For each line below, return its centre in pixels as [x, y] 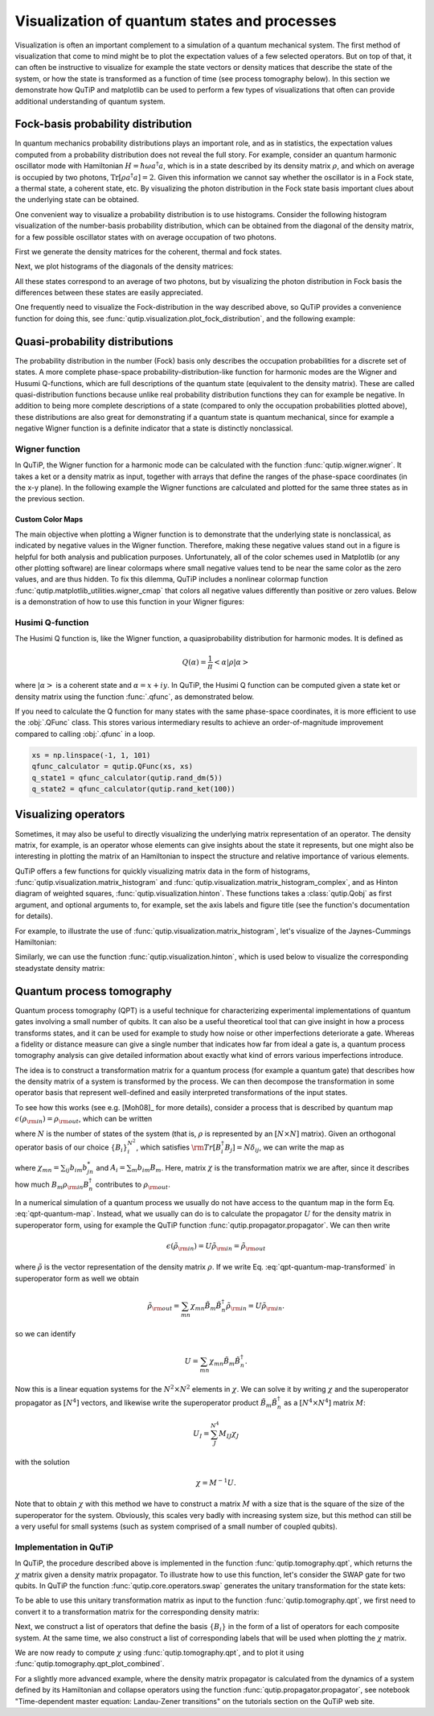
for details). [34, 916]
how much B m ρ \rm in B [52, 1185]
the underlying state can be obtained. [77, 200]
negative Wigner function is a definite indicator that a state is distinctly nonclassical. [154, 428]
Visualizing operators [70, 815]
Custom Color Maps [49, 520]
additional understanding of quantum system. [90, 101]
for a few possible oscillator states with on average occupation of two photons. [146, 237]
